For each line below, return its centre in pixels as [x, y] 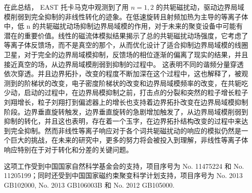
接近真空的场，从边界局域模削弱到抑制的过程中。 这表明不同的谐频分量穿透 [124, 64]
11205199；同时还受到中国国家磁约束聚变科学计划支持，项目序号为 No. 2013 [123, 175]
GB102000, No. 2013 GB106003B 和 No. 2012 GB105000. [89, 185]
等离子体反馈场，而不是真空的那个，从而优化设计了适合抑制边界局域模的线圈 [126, 45]
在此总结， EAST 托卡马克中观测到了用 [66, 7]
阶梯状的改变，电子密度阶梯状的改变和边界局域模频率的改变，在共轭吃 [136, 83]
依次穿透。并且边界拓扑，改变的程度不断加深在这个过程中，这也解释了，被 [123, 73]
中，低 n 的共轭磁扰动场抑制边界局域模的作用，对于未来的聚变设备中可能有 [124, 26]
